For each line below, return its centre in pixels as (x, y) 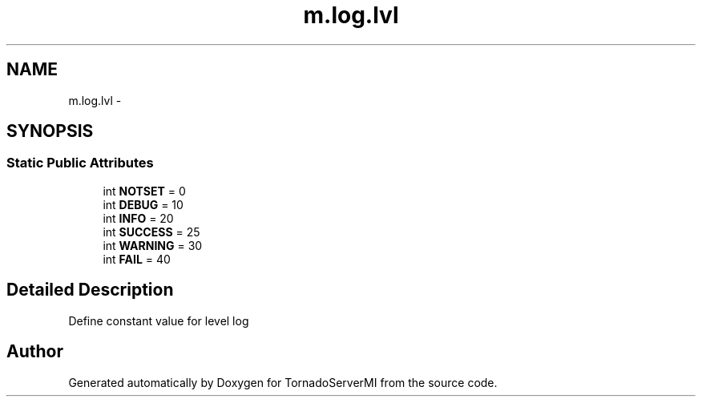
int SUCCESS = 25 (151, 232)
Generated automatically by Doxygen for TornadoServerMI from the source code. (283, 382)
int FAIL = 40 (137, 259)
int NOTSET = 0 (144, 191)
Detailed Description (90, 290)
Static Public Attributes (80, 163)
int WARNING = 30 (153, 245)
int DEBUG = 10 (143, 204)
